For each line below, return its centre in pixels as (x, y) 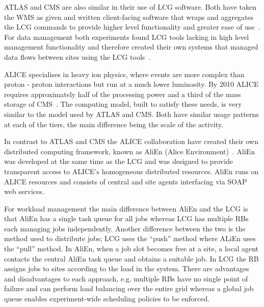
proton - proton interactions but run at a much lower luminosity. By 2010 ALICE (131, 84)
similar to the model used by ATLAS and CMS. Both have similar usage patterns (131, 114)
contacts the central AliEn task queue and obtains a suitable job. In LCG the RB (131, 258)
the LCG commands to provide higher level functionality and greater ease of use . (132, 27)
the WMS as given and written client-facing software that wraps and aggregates (129, 17)
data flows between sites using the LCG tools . (77, 56)
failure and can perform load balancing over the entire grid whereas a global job (129, 288)
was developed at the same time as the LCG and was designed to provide (119, 161)
